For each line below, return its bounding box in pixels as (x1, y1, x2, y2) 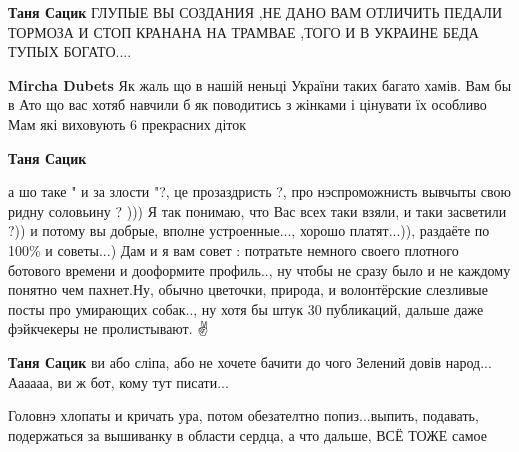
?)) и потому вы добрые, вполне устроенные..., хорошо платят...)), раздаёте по (8, 220, 490, 241)
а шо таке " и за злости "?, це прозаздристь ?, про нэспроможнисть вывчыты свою (8, 181, 511, 202)
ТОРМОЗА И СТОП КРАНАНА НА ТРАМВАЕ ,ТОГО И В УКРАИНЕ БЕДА (8, 21, 479, 42)
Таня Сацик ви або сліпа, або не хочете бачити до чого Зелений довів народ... (8, 351, 492, 372)
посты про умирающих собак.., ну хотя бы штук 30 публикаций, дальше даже (8, 298, 484, 319)
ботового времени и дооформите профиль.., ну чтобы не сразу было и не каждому (8, 259, 511, 280)
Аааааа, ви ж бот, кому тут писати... (8, 371, 229, 392)
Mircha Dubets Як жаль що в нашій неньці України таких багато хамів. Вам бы (8, 74, 512, 95)
